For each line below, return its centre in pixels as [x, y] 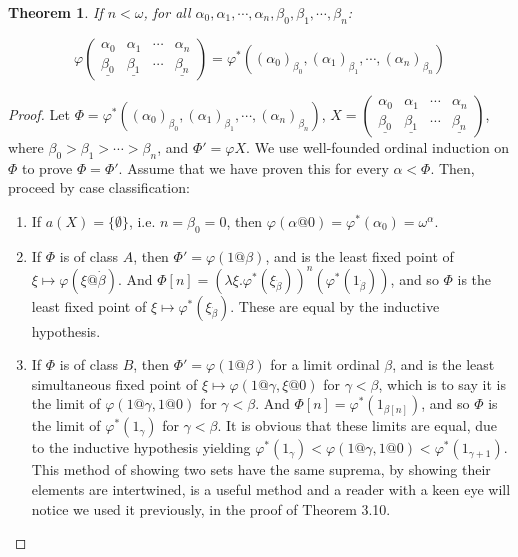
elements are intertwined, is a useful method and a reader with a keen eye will [271, 489]
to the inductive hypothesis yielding [141, 447]
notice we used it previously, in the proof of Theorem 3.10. [211, 508]
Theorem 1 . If [55, 12]
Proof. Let [39, 113]
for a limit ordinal [325, 364]
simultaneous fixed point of [114, 383]
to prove [47, 167]
